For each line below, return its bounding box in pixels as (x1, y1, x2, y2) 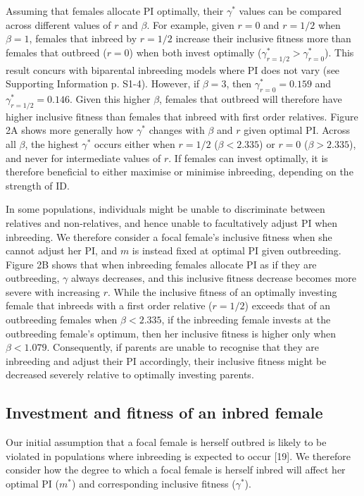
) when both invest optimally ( (129, 44, 262, 59)
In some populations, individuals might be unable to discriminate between (6, 201, 325, 216)
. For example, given (146, 17, 234, 32)
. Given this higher (69, 91, 151, 106)
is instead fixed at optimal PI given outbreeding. (132, 243, 341, 258)
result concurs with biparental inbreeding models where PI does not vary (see (6, 62, 340, 77)
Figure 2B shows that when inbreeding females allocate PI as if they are (6, 256, 317, 271)
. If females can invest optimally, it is (168, 150, 328, 165)
